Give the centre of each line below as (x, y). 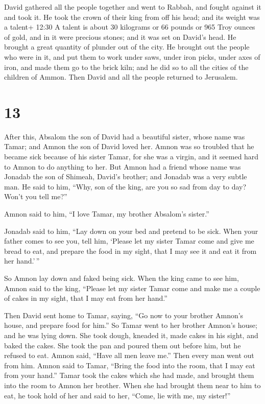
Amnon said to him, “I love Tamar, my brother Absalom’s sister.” (107, 214)
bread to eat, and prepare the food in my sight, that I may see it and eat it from (130, 251)
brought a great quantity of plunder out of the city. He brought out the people (127, 47)
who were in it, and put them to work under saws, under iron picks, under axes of (132, 56)
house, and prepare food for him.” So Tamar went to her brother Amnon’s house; (131, 325)
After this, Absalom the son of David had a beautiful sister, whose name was (125, 136)
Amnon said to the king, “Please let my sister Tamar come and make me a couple (132, 288)
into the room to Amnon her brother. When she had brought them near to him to (132, 385)
